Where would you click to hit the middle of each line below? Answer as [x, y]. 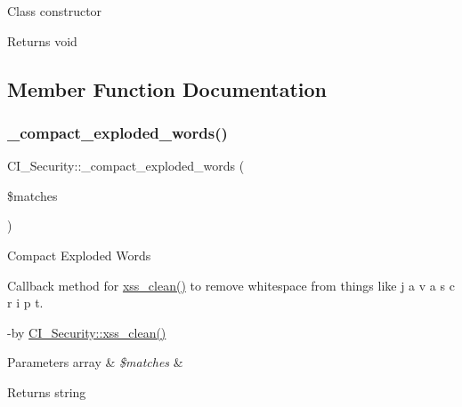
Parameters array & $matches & [95, 362]
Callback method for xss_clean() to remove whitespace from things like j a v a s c [231, 285]
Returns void [42, 40]
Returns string [47, 391]
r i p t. [25, 303]
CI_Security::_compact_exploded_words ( [126, 166]
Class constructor [55, 11]
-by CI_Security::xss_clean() [87, 332]
